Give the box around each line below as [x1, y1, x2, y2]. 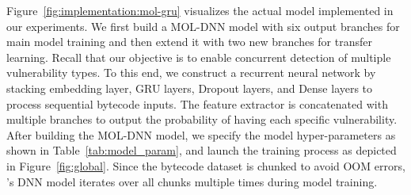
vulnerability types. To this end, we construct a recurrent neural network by [6, 64, 376, 81]
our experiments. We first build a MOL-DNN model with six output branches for [6, 17, 400, 34]
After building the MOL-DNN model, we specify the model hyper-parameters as [6, 126, 396, 143]
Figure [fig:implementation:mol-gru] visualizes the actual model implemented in [6, 2, 394, 18]
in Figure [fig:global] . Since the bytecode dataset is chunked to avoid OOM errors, [6, 157, 405, 174]
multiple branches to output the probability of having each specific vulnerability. [6, 111, 398, 128]
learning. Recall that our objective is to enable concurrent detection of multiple [6, 48, 391, 65]
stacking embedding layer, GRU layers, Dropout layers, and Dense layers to [6, 79, 373, 96]
